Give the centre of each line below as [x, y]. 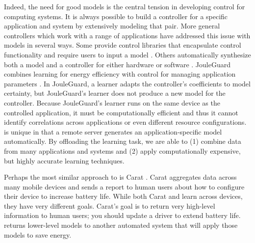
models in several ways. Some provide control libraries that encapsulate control [123, 45]
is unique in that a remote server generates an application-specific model [113, 131]
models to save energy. [38, 234]
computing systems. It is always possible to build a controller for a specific [116, 16]
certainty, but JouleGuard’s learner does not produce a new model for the [115, 93]
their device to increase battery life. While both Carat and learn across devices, [123, 196]
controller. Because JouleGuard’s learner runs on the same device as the [112, 102]
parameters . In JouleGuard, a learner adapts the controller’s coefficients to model [127, 83]
